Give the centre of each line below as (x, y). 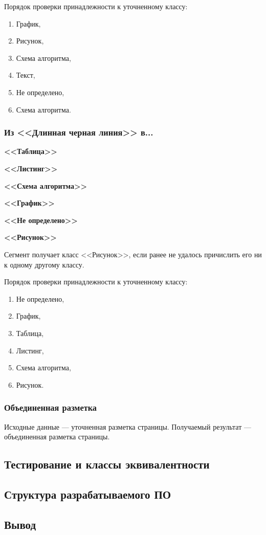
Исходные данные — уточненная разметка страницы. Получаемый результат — (128, 426)
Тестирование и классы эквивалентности (107, 464)
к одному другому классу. (44, 264)
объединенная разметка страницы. (57, 437)
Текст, (26, 75)
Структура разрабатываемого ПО (88, 494)
